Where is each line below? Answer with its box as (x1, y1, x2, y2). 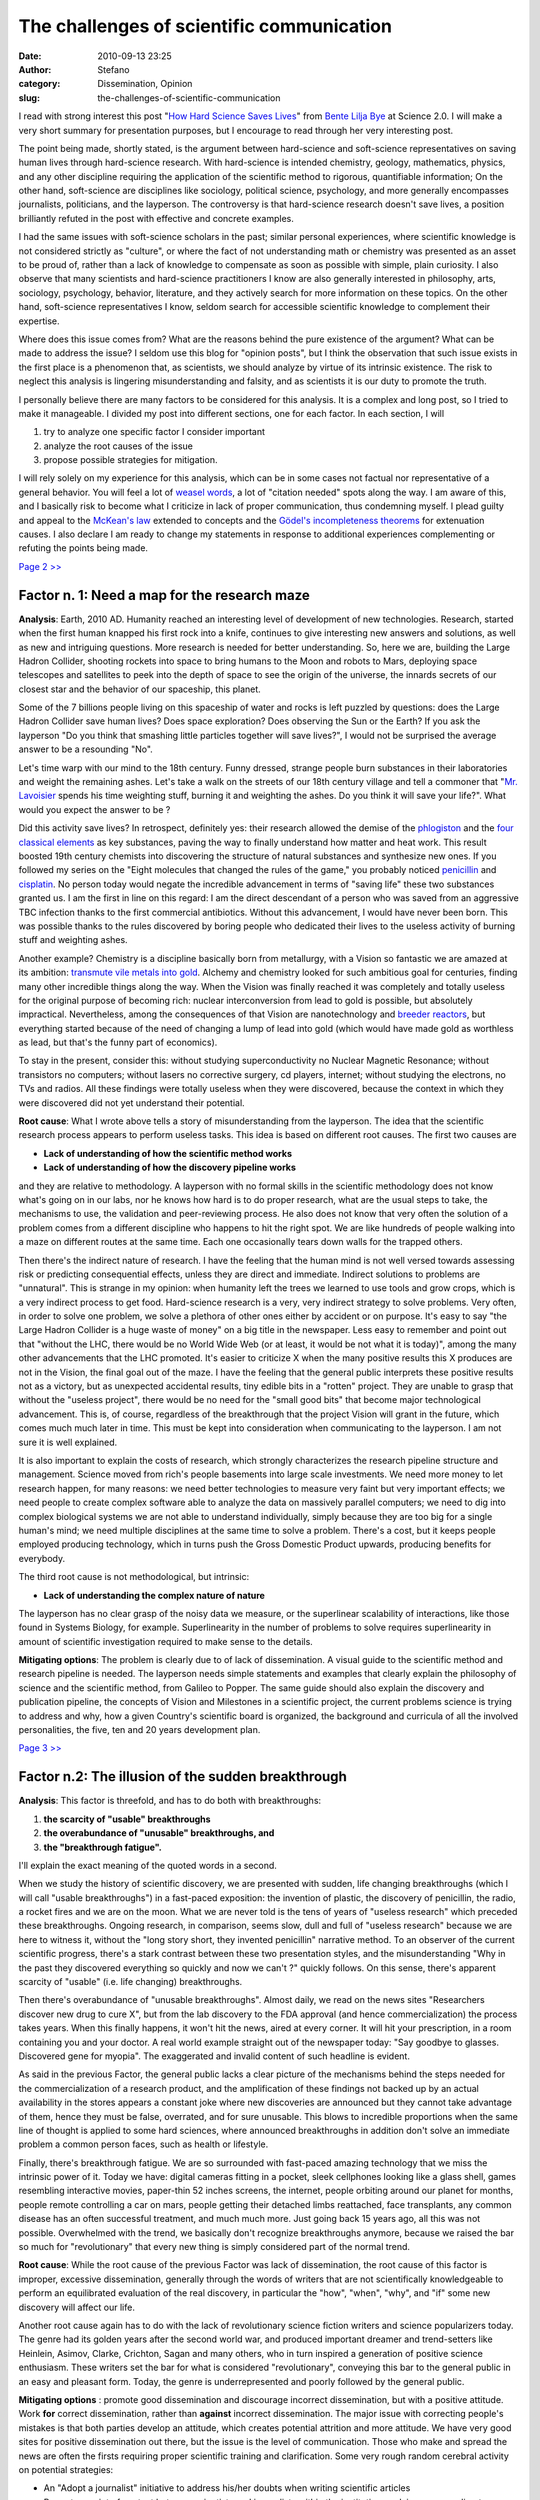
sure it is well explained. (18, 1436, 118, 1448)
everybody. (18, 1552, 65, 1564)
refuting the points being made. (18, 542, 149, 554)
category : (18, 78, 61, 90)
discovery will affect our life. (18, 2301, 135, 2313)
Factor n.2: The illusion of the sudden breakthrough (18, 1768, 347, 1785)
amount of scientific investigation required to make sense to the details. (18, 1635, 314, 1647)
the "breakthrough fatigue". (43, 1841, 162, 1853)
